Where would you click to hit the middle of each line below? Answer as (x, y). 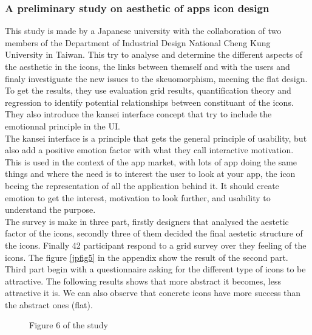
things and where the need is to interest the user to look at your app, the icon (150, 174)
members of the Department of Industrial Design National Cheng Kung (138, 42)
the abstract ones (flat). (49, 304)
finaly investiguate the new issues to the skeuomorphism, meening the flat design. (156, 78)
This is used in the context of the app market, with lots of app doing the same (151, 161)
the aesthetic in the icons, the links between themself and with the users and (148, 66)
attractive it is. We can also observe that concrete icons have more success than (153, 293)
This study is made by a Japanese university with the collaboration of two (143, 31)
